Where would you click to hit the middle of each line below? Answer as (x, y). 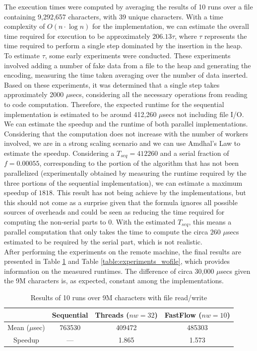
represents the (226, 36)
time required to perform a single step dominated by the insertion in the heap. (123, 46)
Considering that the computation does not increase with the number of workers (126, 133)
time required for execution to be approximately (77, 36)
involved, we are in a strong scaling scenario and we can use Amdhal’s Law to (122, 143)
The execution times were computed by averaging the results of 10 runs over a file (128, 6)
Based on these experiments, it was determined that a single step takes (112, 84)
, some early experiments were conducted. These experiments (138, 55)
